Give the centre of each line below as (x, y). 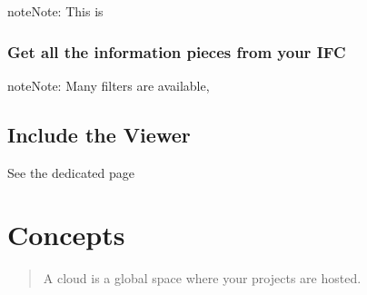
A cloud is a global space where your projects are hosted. (202, 278)
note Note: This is (55, 11)
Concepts (66, 235)
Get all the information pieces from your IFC (177, 51)
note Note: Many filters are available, (109, 85)
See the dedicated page (71, 172)
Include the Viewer (99, 134)
